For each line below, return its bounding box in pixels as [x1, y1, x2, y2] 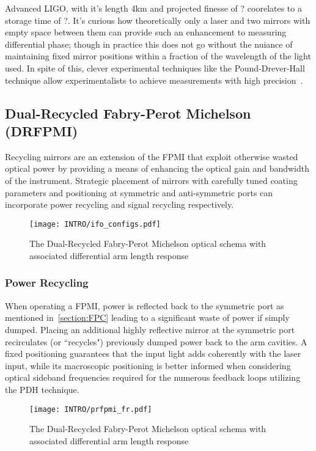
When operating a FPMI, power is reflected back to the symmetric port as [5, 299, 284, 312]
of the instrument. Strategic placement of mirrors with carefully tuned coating [5, 174, 298, 186]
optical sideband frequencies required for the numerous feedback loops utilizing [5, 371, 301, 384]
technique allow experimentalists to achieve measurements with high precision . [5, 73, 303, 86]
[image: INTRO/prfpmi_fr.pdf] [29, 405, 152, 414]
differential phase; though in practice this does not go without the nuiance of [5, 37, 293, 50]
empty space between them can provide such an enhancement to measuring [5, 26, 287, 38]
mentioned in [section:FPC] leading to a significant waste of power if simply [5, 311, 290, 324]
